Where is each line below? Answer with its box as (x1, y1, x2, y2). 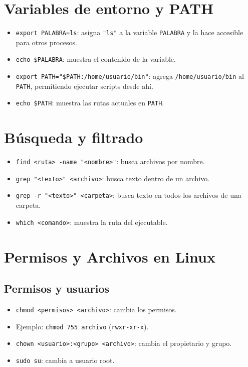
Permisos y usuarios (4, 281, 110, 296)
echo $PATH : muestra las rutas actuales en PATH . (16, 97, 164, 108)
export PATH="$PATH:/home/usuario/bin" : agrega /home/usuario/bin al (16, 71, 244, 81)
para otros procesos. (16, 37, 77, 47)
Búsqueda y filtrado (4, 127, 143, 148)
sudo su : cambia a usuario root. (16, 354, 115, 365)
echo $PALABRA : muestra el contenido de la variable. (16, 54, 176, 64)
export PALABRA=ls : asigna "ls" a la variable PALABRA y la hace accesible (16, 27, 243, 38)
